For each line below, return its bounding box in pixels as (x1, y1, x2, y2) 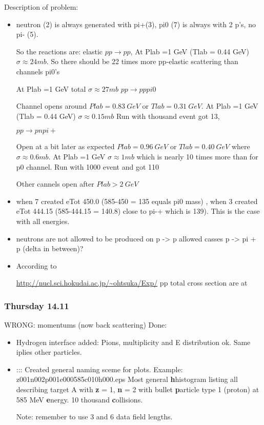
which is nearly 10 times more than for (136, 151, 258, 161)
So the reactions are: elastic (16, 46, 103, 56)
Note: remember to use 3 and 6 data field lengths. (16, 411, 173, 422)
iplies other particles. (16, 347, 82, 357)
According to (16, 260, 57, 271)
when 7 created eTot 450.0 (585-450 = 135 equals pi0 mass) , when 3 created (16, 195, 258, 206)
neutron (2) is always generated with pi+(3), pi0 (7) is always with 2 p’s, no (16, 18, 256, 29)
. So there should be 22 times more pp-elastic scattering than (46, 56, 238, 67)
